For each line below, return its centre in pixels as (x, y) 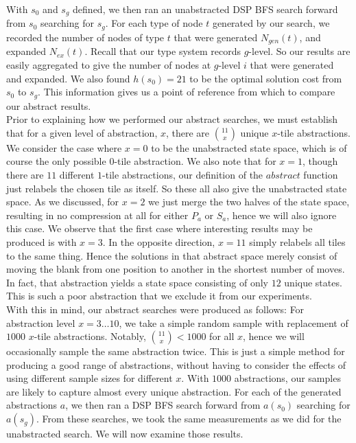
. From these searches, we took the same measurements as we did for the (189, 419)
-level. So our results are (299, 51)
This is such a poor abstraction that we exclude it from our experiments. (159, 296)
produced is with (41, 241)
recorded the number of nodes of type (85, 37)
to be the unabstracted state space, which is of (249, 147)
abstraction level (41, 322)
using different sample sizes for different (90, 378)
